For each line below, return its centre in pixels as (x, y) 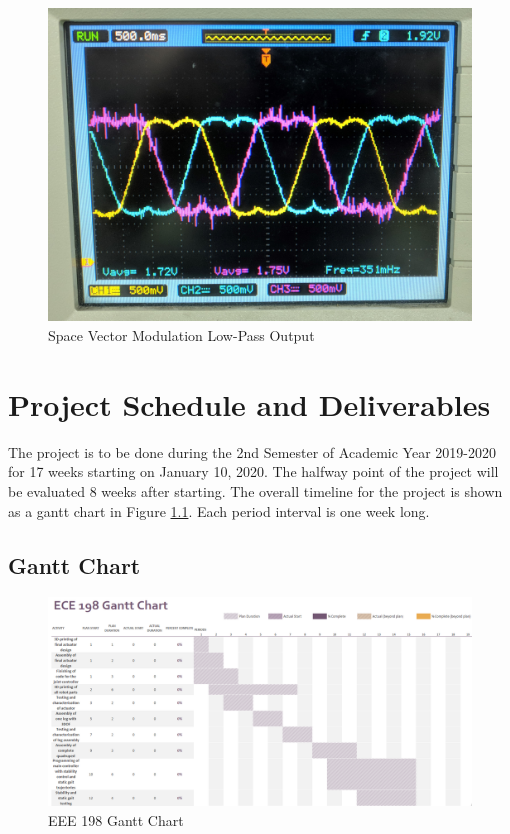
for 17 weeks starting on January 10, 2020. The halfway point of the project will (253, 471)
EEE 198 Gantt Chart (116, 819)
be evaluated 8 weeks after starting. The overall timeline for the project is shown (255, 490)
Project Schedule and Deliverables (249, 403)
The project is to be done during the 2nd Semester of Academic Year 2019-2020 (252, 451)
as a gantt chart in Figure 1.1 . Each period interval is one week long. (219, 510)
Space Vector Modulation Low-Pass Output (181, 335)
